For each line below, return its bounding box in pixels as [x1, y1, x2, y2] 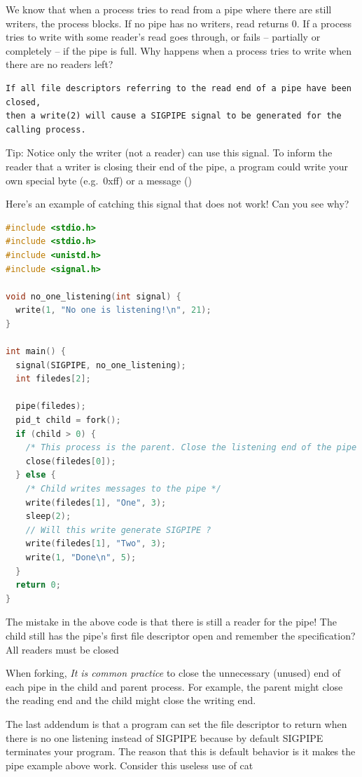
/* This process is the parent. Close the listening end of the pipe [25, 442, 357, 453]
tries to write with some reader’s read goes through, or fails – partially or [6, 29, 321, 44]
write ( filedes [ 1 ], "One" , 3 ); [25, 497, 167, 508]
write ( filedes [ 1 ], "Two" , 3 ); [25, 539, 167, 549]
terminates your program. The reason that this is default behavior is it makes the [6, 744, 356, 759]
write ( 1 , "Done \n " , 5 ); [25, 552, 137, 562]
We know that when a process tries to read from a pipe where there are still [6, 2, 332, 16]
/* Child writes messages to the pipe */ [25, 484, 221, 494]
